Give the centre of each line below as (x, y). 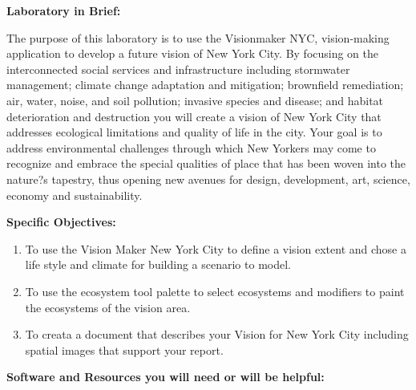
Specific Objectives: (61, 222)
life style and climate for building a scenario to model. (158, 264)
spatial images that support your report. (124, 349)
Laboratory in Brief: (64, 10)
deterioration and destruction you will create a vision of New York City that (194, 116)
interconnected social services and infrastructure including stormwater (178, 69)
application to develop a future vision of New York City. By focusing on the (193, 53)
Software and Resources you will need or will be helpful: (166, 377)
